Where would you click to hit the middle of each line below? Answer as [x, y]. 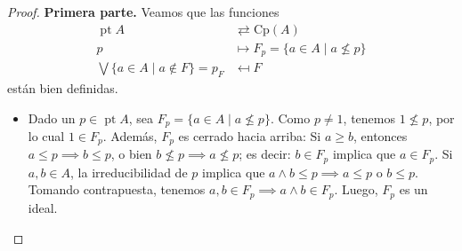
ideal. [43, 207]
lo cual [46, 135]
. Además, [130, 135]
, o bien [131, 154]
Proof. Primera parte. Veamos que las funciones [143, 12]
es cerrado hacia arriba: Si [250, 135]
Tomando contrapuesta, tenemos [117, 189]
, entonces [380, 135]
